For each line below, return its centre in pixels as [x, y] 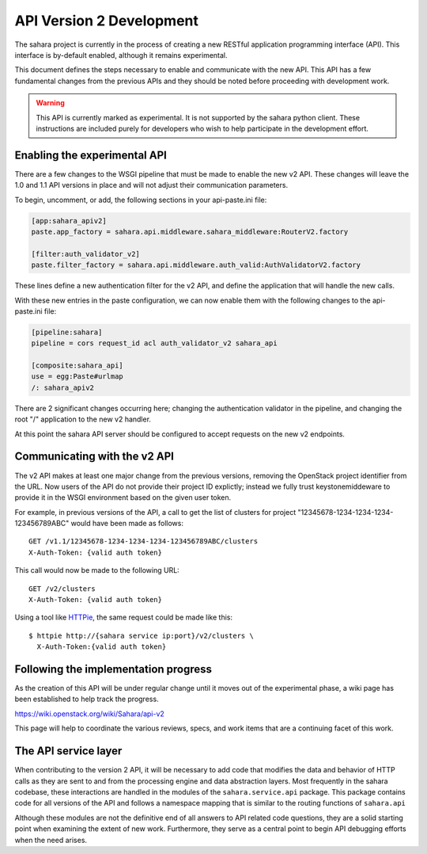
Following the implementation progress [113, 669]
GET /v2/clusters [62, 589]
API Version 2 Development [107, 21]
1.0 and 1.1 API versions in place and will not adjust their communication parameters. [151, 185]
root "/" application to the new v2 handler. [83, 419]
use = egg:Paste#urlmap [77, 377]
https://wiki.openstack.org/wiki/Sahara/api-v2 [90, 714]
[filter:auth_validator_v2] [85, 254]
